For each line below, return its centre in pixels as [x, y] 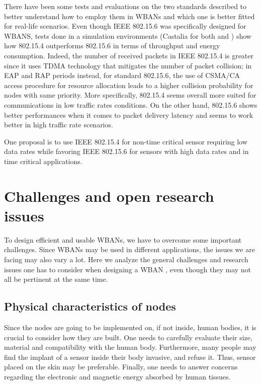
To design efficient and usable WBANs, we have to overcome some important [123, 239]
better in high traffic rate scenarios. [59, 125]
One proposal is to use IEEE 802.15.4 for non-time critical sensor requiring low [126, 141]
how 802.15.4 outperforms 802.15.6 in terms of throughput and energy [112, 46]
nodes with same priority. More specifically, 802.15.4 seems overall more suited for [130, 95]
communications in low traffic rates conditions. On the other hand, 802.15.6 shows [131, 104]
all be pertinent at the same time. [56, 279]
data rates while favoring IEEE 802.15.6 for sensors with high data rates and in [126, 151]
